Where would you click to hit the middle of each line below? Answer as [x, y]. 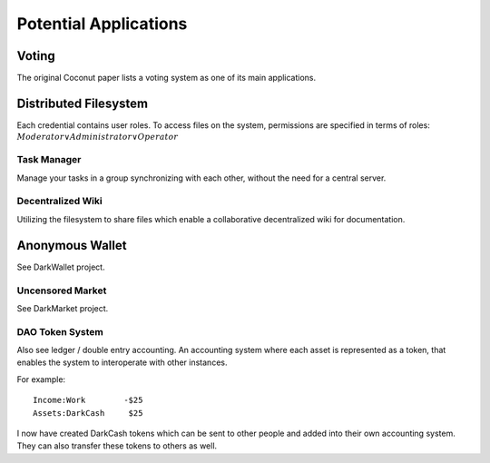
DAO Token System [60, 331]
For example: [41, 379]
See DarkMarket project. [63, 308]
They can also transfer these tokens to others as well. [117, 446]
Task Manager [49, 160]
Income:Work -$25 [88, 400]
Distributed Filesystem [83, 103]
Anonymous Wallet [72, 245]
